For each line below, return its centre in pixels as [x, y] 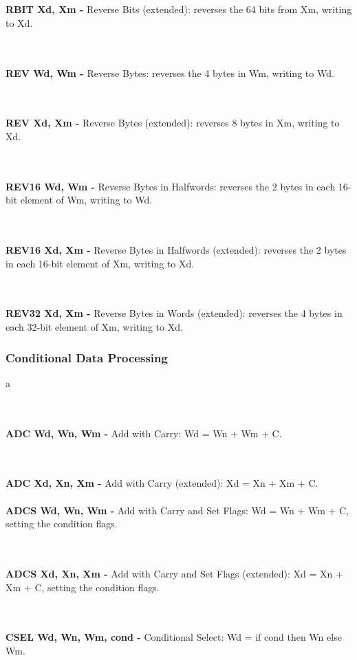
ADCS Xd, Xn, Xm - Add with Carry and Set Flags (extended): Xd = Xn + [174, 573]
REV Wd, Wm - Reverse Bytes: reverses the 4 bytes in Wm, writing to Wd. [170, 73]
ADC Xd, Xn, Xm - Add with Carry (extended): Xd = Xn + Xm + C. [162, 483]
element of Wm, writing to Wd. [86, 200]
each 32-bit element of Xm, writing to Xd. [94, 327]
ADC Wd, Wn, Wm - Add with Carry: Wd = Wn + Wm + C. [144, 433]
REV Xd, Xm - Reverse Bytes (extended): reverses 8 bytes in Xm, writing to [173, 123]
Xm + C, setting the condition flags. [83, 587]
